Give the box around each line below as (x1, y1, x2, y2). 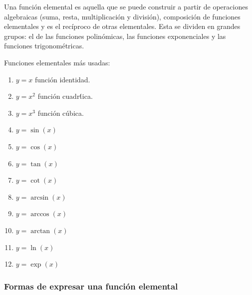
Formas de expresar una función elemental (4, 280, 178, 292)
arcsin (30, 194, 49, 201)
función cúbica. (37, 107, 84, 118)
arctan (30, 227, 50, 235)
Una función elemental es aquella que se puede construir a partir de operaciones (4, 1, 248, 11)
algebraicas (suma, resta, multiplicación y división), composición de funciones (4, 11, 241, 21)
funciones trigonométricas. (4, 40, 84, 51)
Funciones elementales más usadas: (4, 57, 110, 67)
